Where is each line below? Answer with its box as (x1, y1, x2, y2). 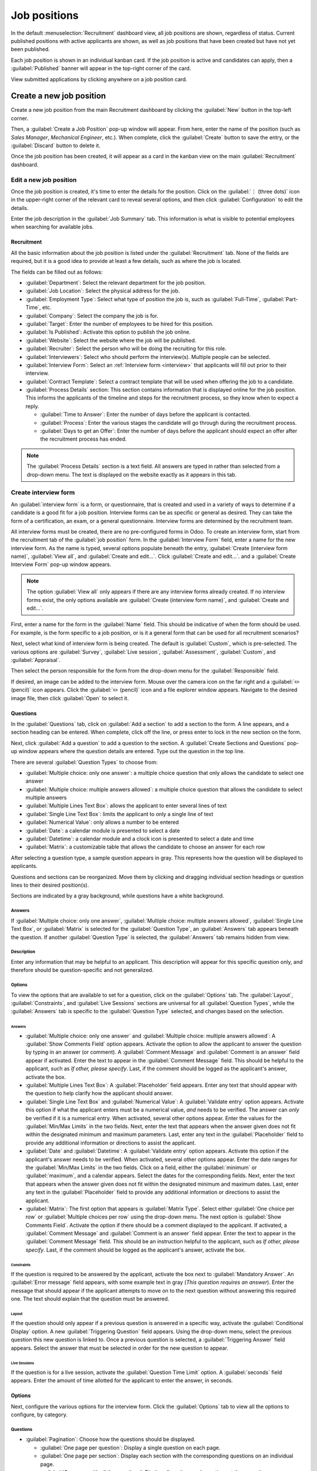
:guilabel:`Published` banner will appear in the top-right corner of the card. (11, 65, 191, 72)
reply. (25, 402, 39, 410)
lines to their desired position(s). (11, 881, 89, 888)
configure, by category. (11, 1411, 68, 1418)
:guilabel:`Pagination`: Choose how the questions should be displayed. (25, 1436, 196, 1443)
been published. (11, 46, 50, 53)
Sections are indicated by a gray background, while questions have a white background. (11, 892, 224, 900)
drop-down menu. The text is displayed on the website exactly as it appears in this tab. (26, 471, 237, 478)
